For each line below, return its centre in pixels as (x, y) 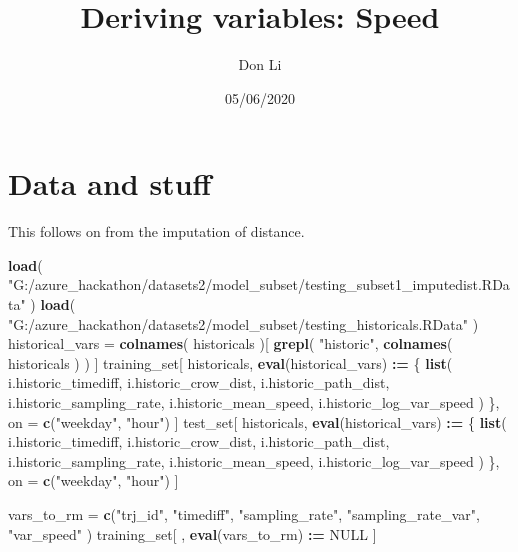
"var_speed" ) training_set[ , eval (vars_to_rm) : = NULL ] (192, 533)
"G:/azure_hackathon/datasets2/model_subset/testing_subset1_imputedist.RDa (259, 284)
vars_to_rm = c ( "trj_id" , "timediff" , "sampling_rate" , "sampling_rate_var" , (244, 513)
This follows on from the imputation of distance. (156, 231)
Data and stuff (110, 183)
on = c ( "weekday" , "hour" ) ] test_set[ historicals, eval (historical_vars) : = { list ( (257, 421)
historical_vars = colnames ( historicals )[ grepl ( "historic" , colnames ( (230, 343)
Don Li (260, 64)
